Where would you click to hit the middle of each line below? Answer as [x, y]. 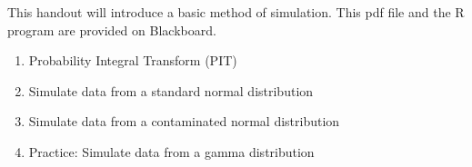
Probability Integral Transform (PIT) [133, 60]
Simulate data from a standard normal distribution [171, 90]
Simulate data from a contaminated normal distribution [184, 121]
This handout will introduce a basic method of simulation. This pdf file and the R [236, 12]
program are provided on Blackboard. [112, 29]
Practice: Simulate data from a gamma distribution [171, 151]
